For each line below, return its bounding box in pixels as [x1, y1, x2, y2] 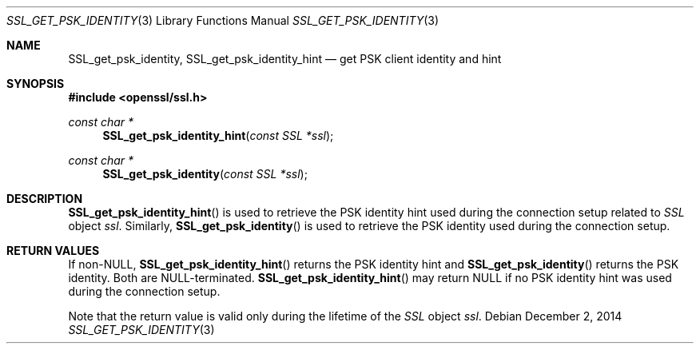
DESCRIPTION [6, 192, 83, 205]
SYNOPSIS [6, 77, 65, 90]
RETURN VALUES [6, 244, 100, 257]
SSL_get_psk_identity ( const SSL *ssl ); [102, 167, 308, 181]
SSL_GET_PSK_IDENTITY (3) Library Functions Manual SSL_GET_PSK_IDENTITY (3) [6, 14, 439, 27]
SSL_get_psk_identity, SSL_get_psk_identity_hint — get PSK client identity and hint [68, 52, 502, 66]
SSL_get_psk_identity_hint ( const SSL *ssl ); [102, 129, 334, 142]
